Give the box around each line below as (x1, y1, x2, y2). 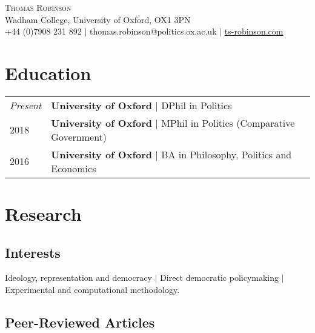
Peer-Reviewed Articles (5, 313, 155, 332)
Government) (51, 129, 107, 144)
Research (5, 201, 82, 226)
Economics (51, 161, 96, 175)
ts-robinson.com (224, 25, 283, 38)
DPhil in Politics (161, 98, 232, 112)
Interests (5, 243, 61, 261)
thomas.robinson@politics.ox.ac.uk (90, 25, 217, 38)
